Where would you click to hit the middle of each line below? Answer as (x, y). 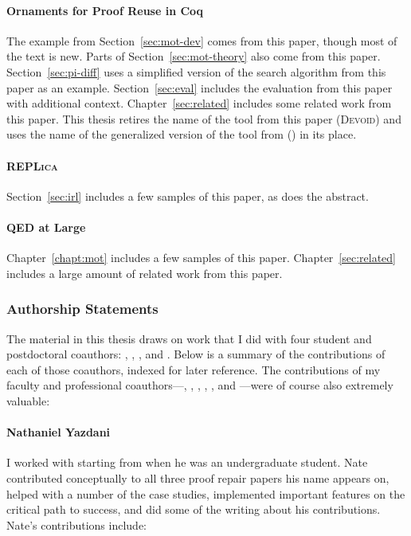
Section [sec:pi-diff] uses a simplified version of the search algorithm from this (196, 71)
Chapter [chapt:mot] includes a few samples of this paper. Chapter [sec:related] (202, 258)
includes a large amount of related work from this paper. (145, 273)
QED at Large (46, 227)
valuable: (28, 400)
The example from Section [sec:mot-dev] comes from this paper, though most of (202, 40)
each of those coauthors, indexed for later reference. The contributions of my (194, 369)
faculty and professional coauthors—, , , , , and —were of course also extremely (200, 385)
